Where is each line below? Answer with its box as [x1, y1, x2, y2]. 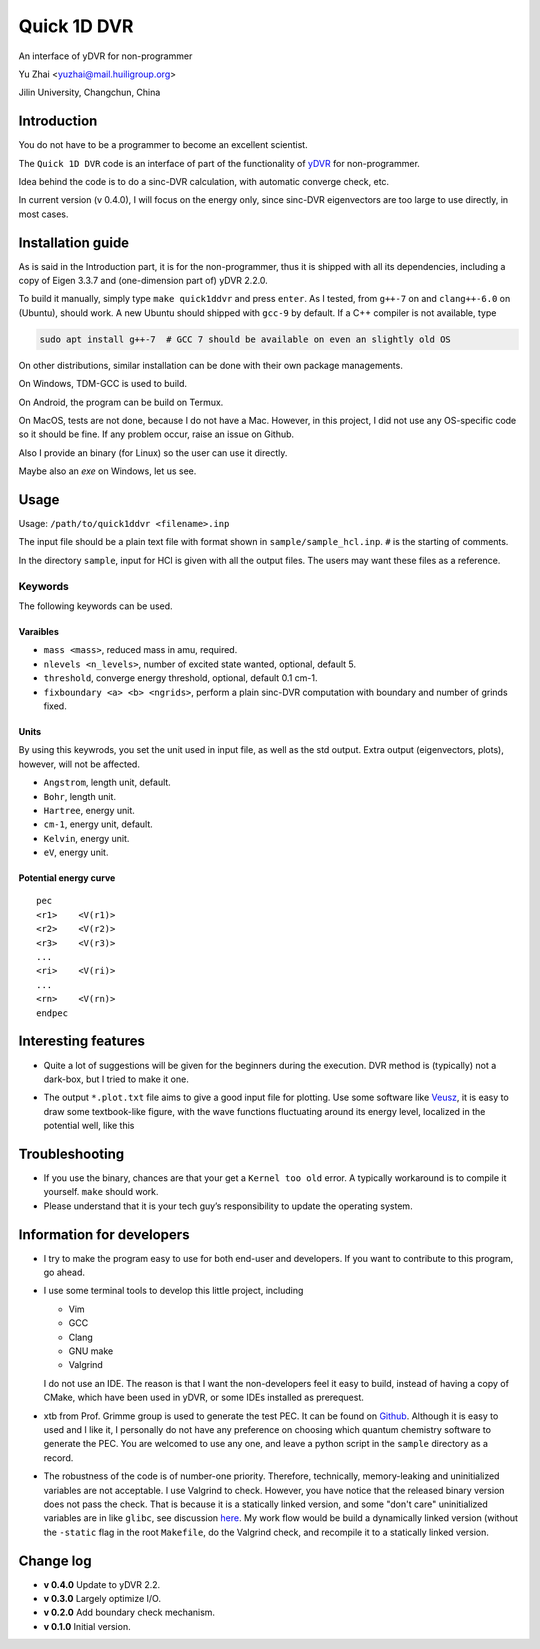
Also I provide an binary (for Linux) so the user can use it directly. [18, 446, 288, 459]
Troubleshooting [18, 1145, 125, 1162]
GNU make [68, 1345, 114, 1357]
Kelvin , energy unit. [43, 832, 130, 844]
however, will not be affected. [18, 758, 140, 770]
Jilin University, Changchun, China [18, 86, 161, 99]
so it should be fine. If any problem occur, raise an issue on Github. [18, 428, 295, 440]
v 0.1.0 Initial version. [43, 1620, 131, 1632]
